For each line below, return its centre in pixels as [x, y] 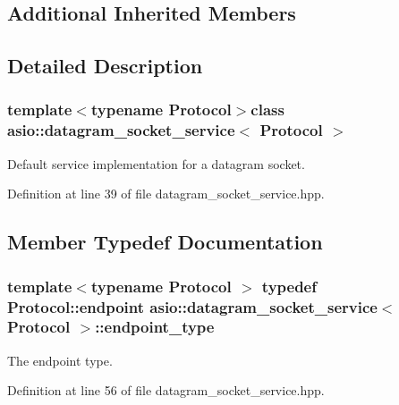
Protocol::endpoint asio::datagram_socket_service [192, 306]
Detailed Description [105, 66]
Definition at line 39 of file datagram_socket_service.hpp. [166, 194]
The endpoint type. [60, 360]
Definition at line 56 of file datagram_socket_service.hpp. [166, 390]
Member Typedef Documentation [165, 242]
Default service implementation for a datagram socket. [156, 163]
